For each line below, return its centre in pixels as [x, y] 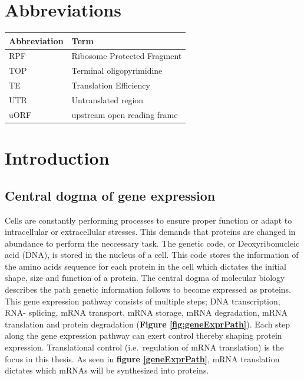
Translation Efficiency [111, 85]
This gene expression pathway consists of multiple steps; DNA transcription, [143, 301]
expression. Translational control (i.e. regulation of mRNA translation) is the [144, 347]
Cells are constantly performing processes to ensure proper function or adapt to [148, 220]
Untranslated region [108, 100]
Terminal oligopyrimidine [117, 71]
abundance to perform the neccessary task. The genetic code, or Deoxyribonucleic [152, 243]
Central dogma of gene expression [110, 195]
